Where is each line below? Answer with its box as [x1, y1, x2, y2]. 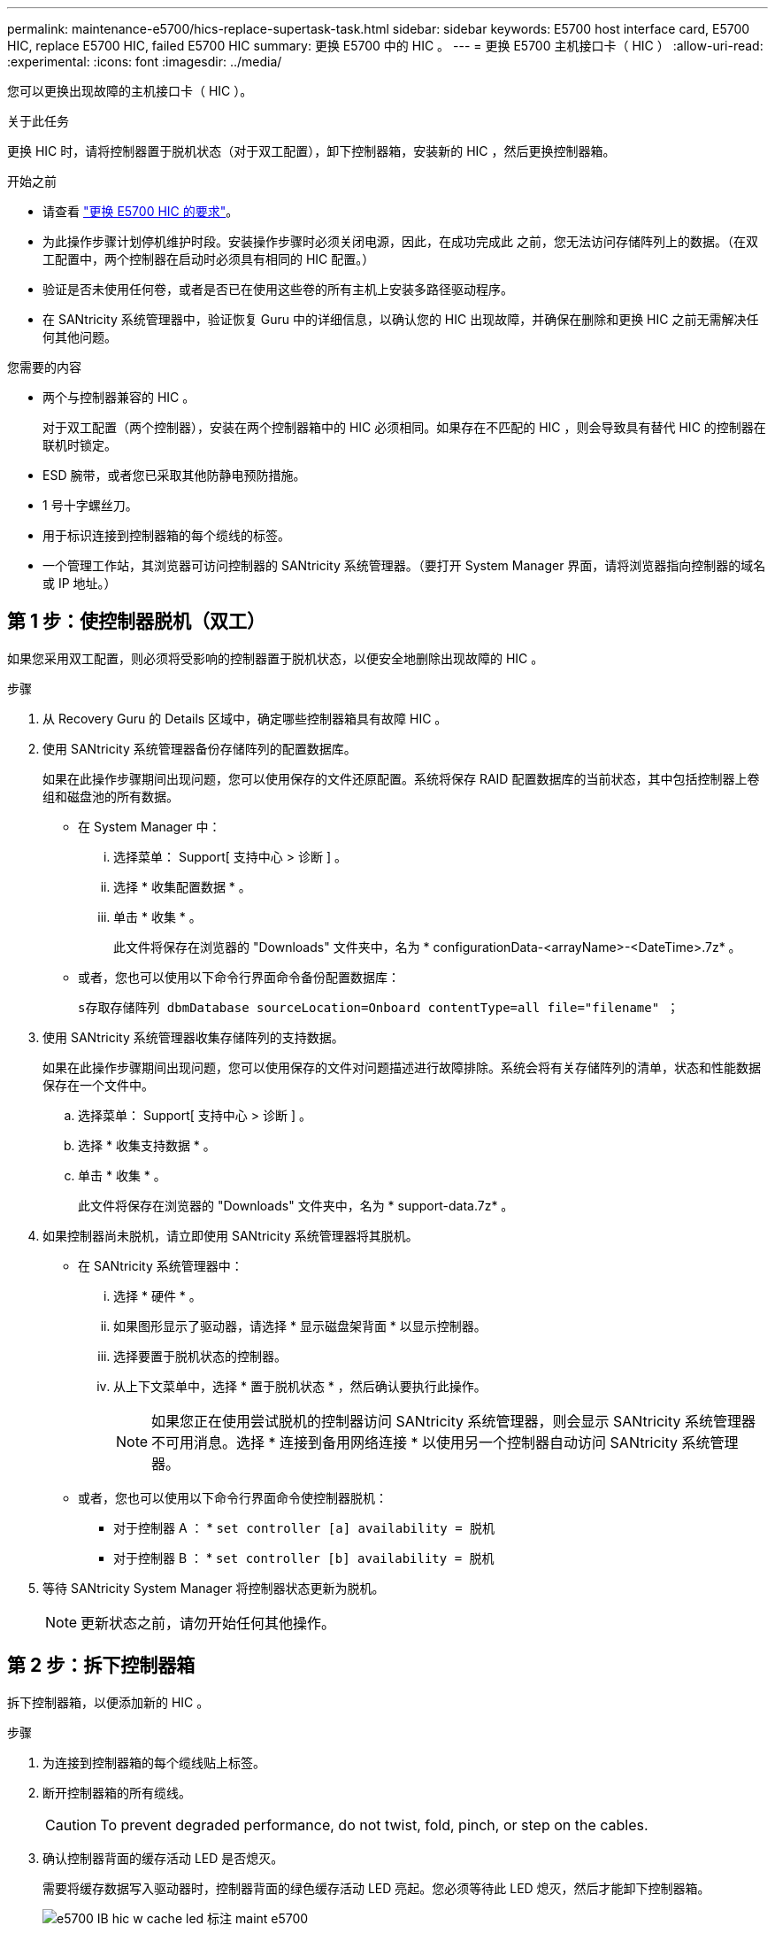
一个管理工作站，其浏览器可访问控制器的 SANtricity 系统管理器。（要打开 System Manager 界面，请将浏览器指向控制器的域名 [42, 558, 766, 573]
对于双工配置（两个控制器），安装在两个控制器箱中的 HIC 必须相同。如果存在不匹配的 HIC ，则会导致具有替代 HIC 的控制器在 [42, 420, 766, 435]
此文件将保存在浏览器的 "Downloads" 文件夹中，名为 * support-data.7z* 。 [78, 1197, 514, 1213]
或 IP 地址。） [42, 576, 117, 591]
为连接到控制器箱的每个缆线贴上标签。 [42, 1754, 265, 1770]
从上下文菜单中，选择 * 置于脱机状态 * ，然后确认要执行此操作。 [113, 1378, 487, 1394]
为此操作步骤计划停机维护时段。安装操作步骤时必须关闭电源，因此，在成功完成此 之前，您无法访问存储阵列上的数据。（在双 [42, 234, 758, 249]
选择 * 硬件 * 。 [113, 1287, 202, 1303]
